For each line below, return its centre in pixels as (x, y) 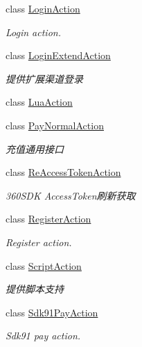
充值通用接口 (35, 148)
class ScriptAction (44, 265)
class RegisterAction (48, 219)
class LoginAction (43, 8)
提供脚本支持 (35, 289)
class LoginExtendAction (58, 55)
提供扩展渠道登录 (44, 78)
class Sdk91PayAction (52, 312)
